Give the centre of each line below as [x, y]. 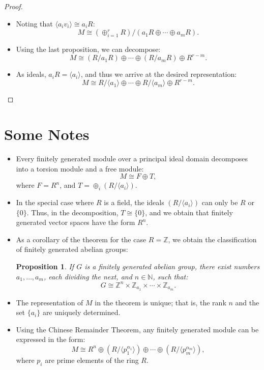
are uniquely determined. [81, 312]
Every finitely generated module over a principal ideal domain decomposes [132, 159]
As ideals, [31, 74]
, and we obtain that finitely [189, 212]
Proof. [13, 6]
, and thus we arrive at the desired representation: [159, 74]
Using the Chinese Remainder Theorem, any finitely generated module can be [137, 329]
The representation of [50, 302]
